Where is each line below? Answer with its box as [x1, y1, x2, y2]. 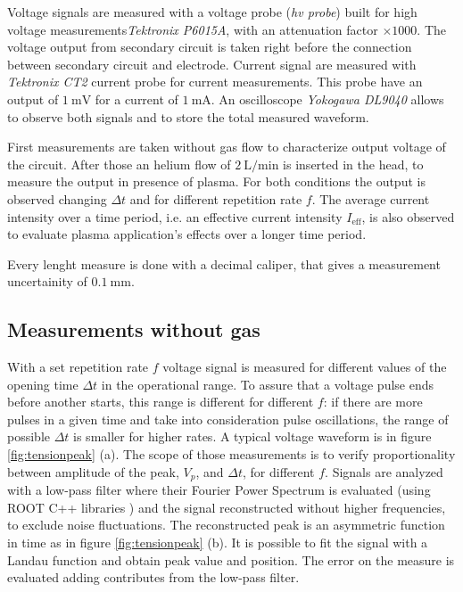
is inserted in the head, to [283, 154, 424, 173]
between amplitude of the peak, [7, 462, 179, 481]
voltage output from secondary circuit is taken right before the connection [7, 37, 412, 56]
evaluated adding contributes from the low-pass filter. [7, 568, 300, 587]
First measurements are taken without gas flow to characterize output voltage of [7, 137, 446, 156]
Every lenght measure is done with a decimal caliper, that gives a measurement [7, 254, 441, 273]
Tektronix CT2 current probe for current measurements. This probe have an [7, 72, 423, 91]
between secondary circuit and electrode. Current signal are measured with [7, 54, 417, 73]
